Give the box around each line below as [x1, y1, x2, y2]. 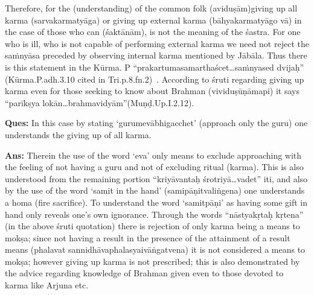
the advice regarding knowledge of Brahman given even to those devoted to [5, 267, 284, 279]
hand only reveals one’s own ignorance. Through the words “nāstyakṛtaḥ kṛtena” [5, 208, 304, 220]
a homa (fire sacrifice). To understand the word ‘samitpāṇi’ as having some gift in [5, 195, 308, 208]
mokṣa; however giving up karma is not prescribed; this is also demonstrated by [5, 255, 300, 267]
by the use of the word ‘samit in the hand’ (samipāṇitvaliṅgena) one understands [5, 184, 305, 197]
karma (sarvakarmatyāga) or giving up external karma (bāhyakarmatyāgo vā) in [5, 13, 302, 26]
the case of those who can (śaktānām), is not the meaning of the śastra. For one [5, 25, 301, 38]
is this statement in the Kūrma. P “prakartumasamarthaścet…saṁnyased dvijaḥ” [5, 60, 304, 73]
